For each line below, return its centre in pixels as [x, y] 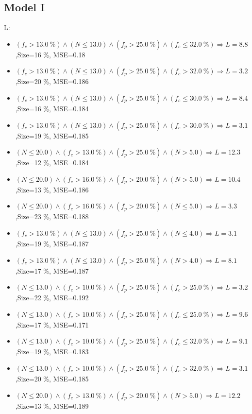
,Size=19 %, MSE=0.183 [52, 352]
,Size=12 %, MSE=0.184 [52, 163]
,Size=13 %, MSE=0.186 [52, 189]
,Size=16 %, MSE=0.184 [52, 108]
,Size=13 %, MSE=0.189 [52, 405]
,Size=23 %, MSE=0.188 [52, 216]
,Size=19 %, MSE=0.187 [52, 243]
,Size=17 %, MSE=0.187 [52, 270]
